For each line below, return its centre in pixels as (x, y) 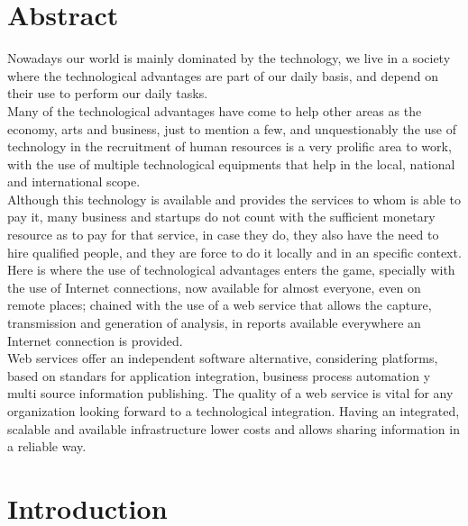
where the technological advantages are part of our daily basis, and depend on (223, 75)
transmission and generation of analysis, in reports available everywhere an (214, 323)
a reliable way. (47, 446)
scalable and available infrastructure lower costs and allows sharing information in (234, 428)
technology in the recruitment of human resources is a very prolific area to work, (229, 146)
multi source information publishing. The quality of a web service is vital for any (230, 393)
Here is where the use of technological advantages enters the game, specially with (231, 270)
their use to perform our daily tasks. (108, 93)
